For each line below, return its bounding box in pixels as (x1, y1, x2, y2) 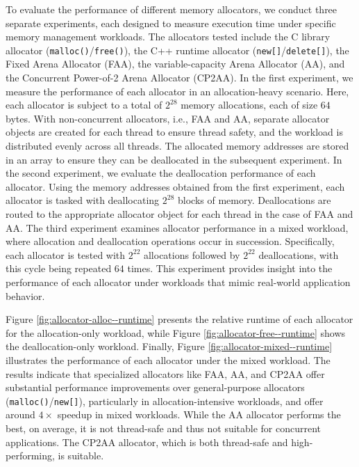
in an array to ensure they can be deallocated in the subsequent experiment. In (6, 152, 342, 166)
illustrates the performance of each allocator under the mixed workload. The (6, 352, 331, 367)
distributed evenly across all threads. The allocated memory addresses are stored (6, 138, 349, 152)
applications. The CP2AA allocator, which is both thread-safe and (6, 434, 288, 449)
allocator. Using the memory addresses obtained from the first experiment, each (6, 179, 345, 193)
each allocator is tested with (6, 247, 126, 262)
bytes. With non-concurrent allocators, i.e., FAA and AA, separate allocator (6, 111, 330, 125)
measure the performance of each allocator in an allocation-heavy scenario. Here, (6, 84, 349, 98)
